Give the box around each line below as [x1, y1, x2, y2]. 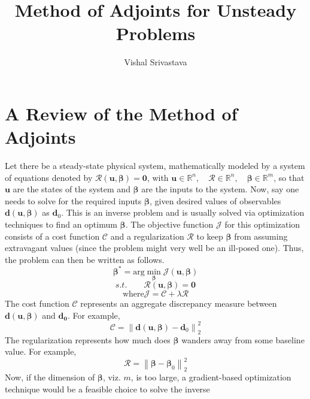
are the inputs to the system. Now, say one [141, 183, 299, 195]
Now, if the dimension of [5, 371, 95, 383]
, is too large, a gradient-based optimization [130, 371, 291, 383]
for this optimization [224, 218, 300, 230]
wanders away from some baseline [181, 333, 305, 346]
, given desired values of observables [149, 194, 281, 207]
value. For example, [5, 345, 77, 358]
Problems [116, 21, 196, 46]
